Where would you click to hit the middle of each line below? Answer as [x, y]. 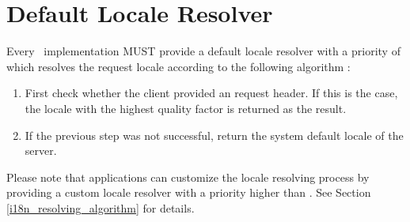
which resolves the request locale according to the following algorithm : [178, 66]
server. [41, 151]
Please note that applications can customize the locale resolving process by [188, 177]
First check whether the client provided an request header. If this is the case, [211, 93]
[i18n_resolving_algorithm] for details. [101, 207]
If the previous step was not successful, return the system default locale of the [214, 135]
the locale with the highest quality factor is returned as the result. [186, 108]
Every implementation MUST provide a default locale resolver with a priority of [203, 51]
